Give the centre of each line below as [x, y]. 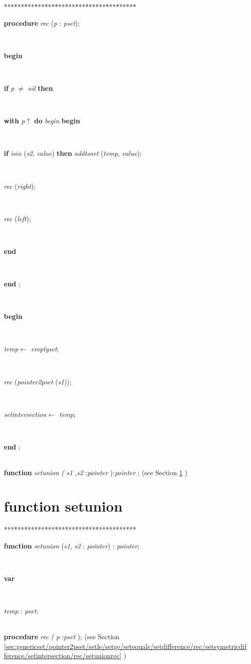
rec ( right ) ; [20, 186]
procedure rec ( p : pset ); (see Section [62, 637]
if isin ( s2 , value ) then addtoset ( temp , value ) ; [73, 153]
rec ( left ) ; [17, 218]
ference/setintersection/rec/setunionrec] [63, 656]
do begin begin [57, 121]
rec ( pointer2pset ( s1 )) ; [38, 381]
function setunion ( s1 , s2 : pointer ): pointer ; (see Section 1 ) [96, 473]
